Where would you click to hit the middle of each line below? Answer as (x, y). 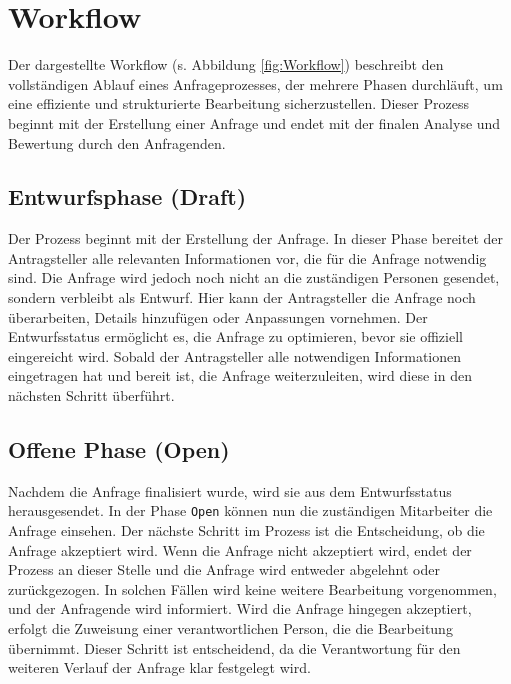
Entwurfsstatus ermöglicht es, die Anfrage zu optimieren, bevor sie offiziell (235, 336)
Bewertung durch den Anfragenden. (117, 142)
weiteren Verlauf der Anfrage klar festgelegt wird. (159, 667)
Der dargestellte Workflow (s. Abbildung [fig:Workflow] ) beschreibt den (226, 64)
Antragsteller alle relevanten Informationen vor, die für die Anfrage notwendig (247, 257)
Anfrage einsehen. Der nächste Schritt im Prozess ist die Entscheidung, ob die (246, 530)
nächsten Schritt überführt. (91, 395)
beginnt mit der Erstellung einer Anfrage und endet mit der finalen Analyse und (254, 122)
